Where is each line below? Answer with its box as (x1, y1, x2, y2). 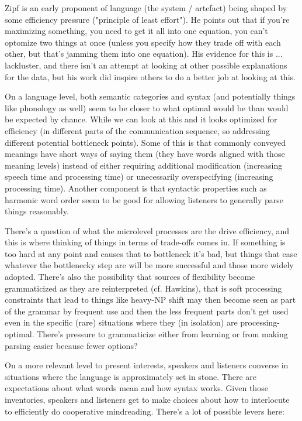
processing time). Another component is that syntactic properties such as (5, 182, 267, 194)
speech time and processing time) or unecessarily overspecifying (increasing (5, 170, 273, 183)
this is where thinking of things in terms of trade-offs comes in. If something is (5, 236, 286, 248)
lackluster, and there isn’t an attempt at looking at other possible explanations (5, 59, 287, 71)
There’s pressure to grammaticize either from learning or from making (37, 328, 288, 340)
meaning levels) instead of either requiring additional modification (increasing (5, 159, 283, 171)
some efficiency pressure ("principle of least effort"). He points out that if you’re (5, 13, 290, 25)
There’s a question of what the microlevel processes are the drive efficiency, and (5, 224, 290, 237)
